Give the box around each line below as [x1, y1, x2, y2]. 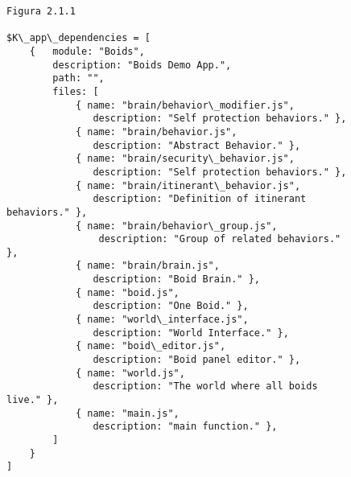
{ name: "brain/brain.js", [75, 260, 220, 272]
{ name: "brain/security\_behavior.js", [75, 153, 295, 165]
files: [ [52, 85, 99, 97]
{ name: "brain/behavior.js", [75, 125, 237, 138]
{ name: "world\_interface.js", [75, 314, 249, 326]
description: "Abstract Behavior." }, [93, 139, 301, 151]
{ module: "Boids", [29, 45, 145, 57]
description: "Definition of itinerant [93, 193, 307, 205]
